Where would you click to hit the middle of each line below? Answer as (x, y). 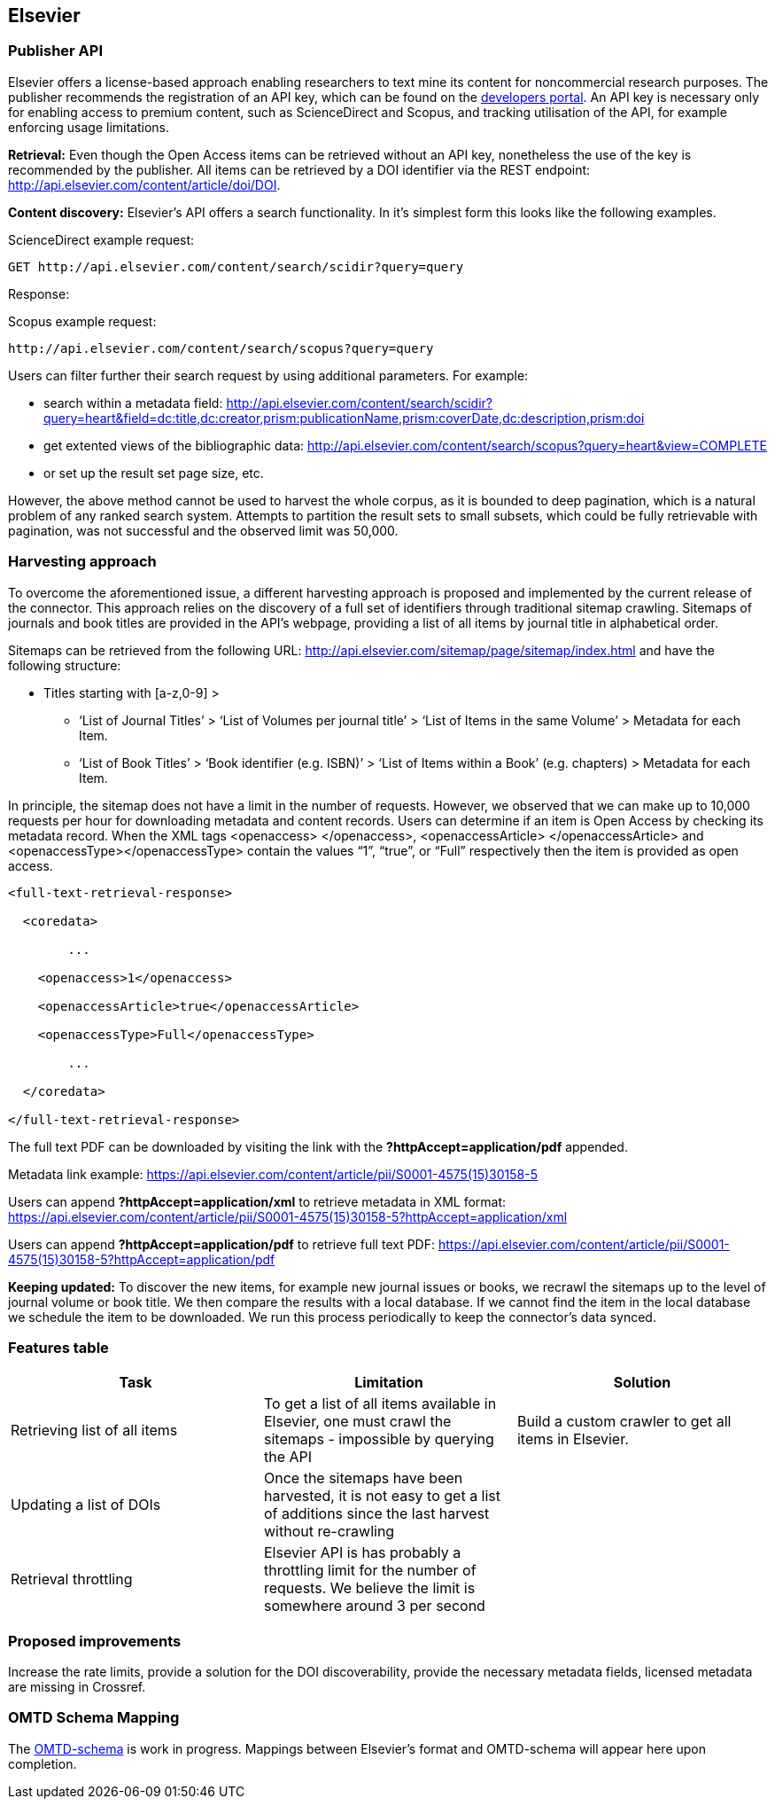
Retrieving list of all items (94, 1431)
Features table (58, 1347)
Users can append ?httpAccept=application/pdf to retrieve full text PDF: (222, 1244)
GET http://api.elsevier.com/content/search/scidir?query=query (236, 266)
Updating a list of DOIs (86, 1505)
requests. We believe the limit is (369, 1588)
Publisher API (55, 51)
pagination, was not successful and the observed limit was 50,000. (203, 530)
